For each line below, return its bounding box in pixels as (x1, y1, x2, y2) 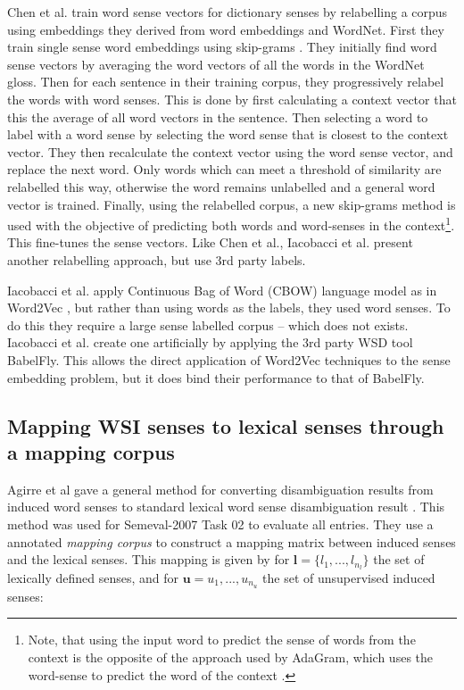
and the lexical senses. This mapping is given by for (7, 550, 290, 569)
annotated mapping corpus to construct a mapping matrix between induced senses (7, 532, 456, 551)
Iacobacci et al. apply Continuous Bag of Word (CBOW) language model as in (7, 280, 437, 299)
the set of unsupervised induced (262, 568, 435, 586)
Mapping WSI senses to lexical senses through (7, 412, 444, 439)
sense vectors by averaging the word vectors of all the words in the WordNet (7, 54, 425, 73)
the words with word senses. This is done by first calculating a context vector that (7, 89, 457, 108)
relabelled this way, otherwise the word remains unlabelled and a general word (7, 177, 435, 195)
